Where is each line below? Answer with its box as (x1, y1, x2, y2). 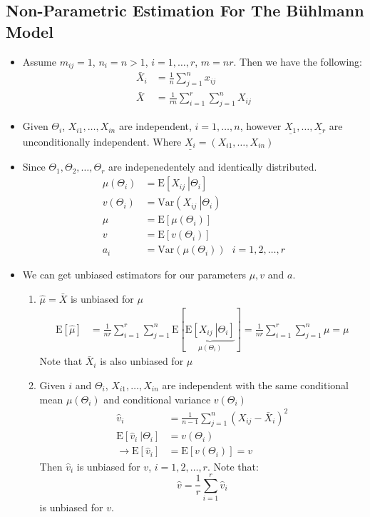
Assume (22, 54, 56, 69)
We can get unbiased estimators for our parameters (22, 267, 246, 282)
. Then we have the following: (233, 54, 362, 69)
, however (240, 119, 282, 134)
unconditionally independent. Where (22, 134, 182, 149)
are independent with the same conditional (162, 377, 349, 392)
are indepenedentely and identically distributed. (108, 159, 317, 174)
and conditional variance (103, 391, 211, 406)
